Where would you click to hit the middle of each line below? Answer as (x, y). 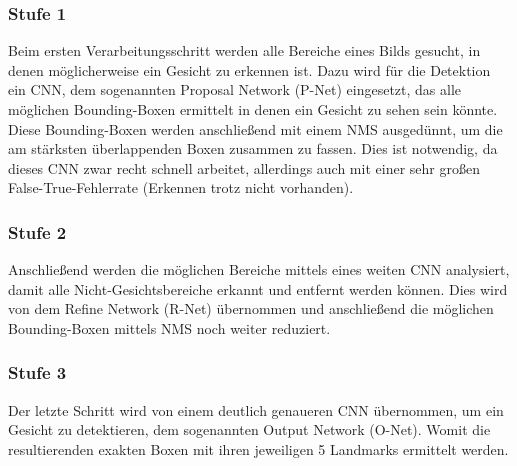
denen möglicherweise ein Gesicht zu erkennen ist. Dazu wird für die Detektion (249, 69)
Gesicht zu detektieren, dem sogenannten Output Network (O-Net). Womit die (249, 429)
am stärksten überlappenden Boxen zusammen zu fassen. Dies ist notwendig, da (253, 148)
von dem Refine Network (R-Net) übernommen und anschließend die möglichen (251, 308)
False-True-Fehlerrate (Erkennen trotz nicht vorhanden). (181, 187)
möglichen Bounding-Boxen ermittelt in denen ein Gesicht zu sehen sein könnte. (253, 109)
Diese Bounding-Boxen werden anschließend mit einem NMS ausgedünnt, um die (255, 128)
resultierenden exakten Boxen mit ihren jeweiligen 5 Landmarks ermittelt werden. (258, 448)
